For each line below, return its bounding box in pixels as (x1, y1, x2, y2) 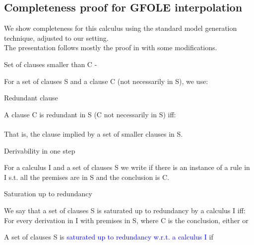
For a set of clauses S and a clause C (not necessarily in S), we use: (4, 76, 208, 86)
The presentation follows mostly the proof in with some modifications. (4, 42, 217, 53)
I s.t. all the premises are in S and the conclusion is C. (4, 171, 169, 182)
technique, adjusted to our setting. (4, 32, 109, 43)
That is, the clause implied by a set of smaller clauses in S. (4, 128, 183, 139)
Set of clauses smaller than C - (4, 59, 97, 69)
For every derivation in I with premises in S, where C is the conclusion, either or (4, 215, 249, 225)
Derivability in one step (4, 145, 75, 156)
